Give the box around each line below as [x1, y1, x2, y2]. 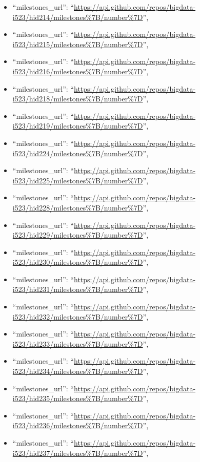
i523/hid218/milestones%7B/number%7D [12, 93, 143, 104]
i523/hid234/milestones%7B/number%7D [12, 366, 143, 376]
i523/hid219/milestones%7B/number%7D [12, 120, 143, 131]
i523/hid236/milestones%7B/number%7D [12, 420, 143, 431]
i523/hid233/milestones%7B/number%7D [12, 338, 143, 349]
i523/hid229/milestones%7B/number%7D [12, 229, 143, 240]
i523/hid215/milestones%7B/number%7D [12, 38, 143, 49]
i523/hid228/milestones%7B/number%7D [12, 202, 143, 213]
